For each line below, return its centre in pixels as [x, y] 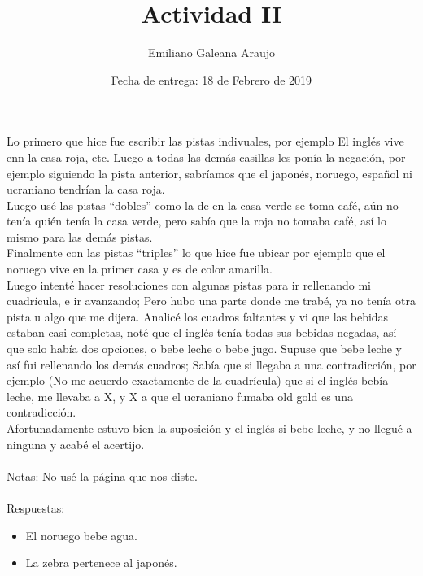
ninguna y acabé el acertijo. [76, 444]
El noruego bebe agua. [81, 535]
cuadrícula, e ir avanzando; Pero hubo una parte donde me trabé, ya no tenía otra [211, 301]
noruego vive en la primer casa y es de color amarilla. [140, 269]
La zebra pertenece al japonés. [101, 563]
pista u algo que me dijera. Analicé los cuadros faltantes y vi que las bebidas [198, 316]
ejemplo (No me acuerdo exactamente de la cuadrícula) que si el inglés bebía [198, 380]
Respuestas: [36, 507]
